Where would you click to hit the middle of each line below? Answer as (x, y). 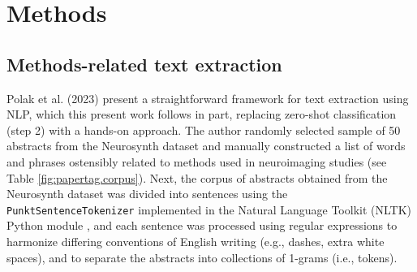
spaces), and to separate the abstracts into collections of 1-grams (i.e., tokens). (202, 257)
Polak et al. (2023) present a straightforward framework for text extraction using (208, 98)
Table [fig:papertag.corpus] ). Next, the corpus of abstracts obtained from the (197, 177)
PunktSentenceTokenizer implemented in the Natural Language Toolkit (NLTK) (209, 209)
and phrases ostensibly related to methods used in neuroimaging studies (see (197, 161)
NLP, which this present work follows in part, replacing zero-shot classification (202, 114)
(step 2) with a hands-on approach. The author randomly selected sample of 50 (204, 130)
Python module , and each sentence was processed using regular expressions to (202, 225)
